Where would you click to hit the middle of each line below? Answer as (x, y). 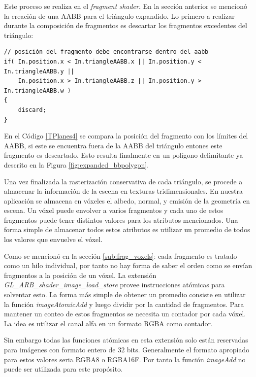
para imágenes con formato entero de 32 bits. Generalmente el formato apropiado (127, 349)
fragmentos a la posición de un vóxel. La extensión (80, 275)
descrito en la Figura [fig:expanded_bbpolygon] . (77, 164)
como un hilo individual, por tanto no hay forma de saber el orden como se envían (128, 265)
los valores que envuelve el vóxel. (53, 239)
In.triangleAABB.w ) (38, 90)
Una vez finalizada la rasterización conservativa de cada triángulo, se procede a (123, 181)
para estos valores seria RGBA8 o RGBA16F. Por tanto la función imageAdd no (125, 359)
